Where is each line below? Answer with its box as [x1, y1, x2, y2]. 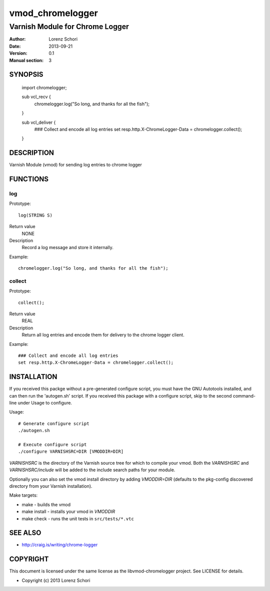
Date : [9, 43, 21, 49]
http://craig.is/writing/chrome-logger [21, 542, 98, 548]
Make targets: [9, 492, 38, 498]
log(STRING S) [18, 212, 52, 218]
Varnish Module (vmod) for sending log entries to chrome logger [9, 162, 142, 168]
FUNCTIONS [9, 175, 49, 183]
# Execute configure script [18, 442, 87, 448]
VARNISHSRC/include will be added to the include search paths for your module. [9, 467, 175, 473]
